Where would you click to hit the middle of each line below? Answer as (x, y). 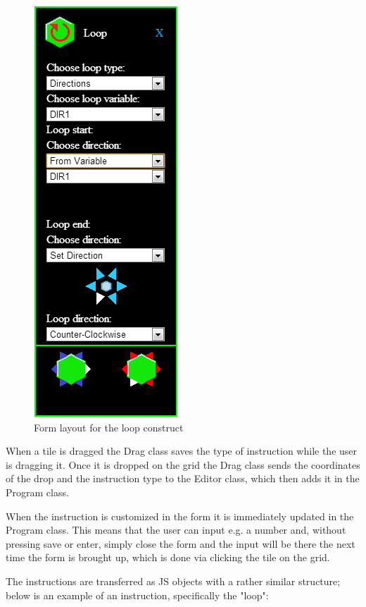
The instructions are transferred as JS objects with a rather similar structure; (173, 581)
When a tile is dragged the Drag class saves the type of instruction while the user (182, 451)
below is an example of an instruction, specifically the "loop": (137, 595)
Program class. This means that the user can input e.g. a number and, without (176, 530)
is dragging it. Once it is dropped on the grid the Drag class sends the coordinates (183, 464)
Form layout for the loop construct (109, 427)
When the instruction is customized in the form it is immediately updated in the (180, 516)
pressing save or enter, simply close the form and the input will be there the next (181, 543)
